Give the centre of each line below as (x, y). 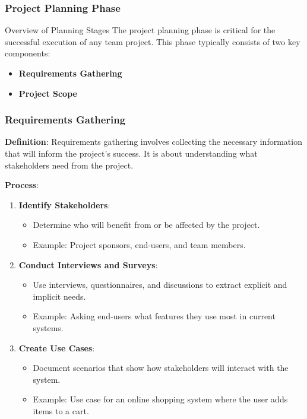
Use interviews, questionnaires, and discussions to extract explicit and (160, 285)
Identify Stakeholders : (64, 204)
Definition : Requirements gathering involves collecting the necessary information (153, 142)
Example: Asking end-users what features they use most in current (154, 316)
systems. (48, 327)
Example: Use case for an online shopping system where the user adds (160, 399)
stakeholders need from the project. (69, 165)
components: (28, 53)
